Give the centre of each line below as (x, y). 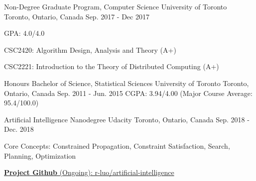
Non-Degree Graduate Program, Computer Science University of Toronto (116, 6)
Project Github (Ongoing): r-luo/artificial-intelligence (89, 172)
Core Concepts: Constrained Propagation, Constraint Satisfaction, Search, (117, 145)
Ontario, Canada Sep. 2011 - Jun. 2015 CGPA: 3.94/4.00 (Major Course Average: (128, 93)
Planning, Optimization (40, 155)
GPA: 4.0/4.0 (24, 33)
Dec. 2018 (19, 129)
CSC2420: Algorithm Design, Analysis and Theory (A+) (90, 49)
